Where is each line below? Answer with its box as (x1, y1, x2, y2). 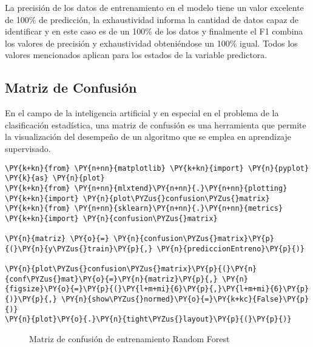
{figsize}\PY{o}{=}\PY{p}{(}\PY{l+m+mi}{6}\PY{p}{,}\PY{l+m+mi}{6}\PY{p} (5, 285, 309, 294)
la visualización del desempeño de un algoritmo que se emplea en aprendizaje (5, 130, 292, 143)
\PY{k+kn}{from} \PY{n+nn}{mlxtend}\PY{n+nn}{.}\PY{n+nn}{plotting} (5, 183, 288, 193)
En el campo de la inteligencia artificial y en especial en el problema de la (5, 107, 279, 119)
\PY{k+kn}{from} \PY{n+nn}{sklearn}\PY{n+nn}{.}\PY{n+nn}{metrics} (5, 204, 283, 213)
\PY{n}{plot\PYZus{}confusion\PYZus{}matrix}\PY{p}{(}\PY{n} (5, 265, 257, 274)
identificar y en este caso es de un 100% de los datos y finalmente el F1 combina (5, 25, 303, 38)
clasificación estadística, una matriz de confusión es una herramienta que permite (5, 118, 306, 131)
